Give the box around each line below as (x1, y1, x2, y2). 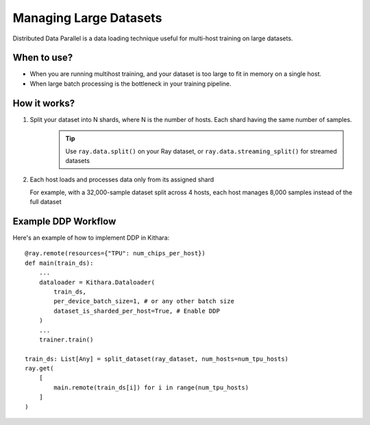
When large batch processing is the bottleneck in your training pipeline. (29, 79, 232, 88)
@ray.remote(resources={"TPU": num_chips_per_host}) (25, 250, 206, 257)
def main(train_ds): (25, 259, 94, 267)
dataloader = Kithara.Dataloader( (38, 278, 156, 286)
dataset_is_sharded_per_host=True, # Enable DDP (53, 307, 221, 315)
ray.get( (25, 365, 54, 372)
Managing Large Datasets (12, 10, 162, 25)
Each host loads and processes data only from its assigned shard (29, 175, 214, 184)
